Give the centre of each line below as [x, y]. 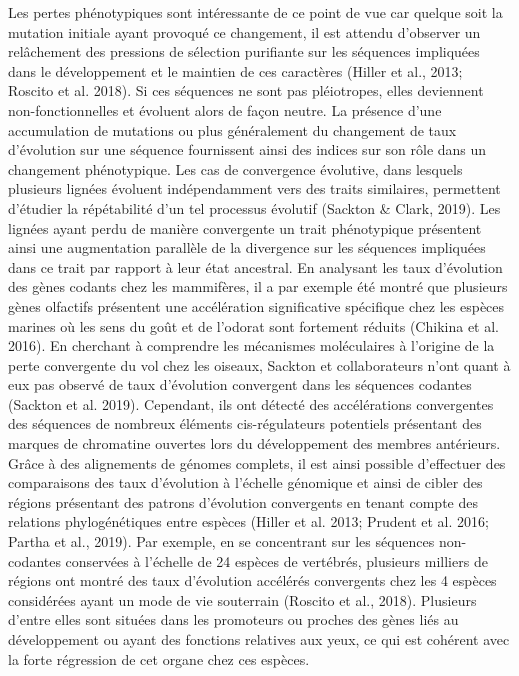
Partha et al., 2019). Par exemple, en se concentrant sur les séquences [221, 541]
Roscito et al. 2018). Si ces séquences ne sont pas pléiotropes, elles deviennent [246, 90]
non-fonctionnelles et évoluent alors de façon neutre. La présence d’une [225, 109]
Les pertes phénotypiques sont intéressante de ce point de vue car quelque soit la [255, 12]
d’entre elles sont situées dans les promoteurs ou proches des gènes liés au [233, 619]
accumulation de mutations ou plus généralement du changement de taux [232, 129]
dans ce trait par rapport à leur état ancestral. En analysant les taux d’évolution [255, 266]
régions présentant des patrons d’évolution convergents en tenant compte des [243, 501]
